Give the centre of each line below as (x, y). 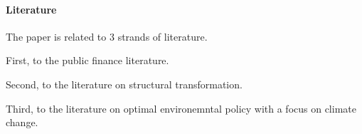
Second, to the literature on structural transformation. (124, 84)
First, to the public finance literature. (87, 60)
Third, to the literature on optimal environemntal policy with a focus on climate (181, 108)
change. (22, 122)
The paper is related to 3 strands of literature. (107, 36)
